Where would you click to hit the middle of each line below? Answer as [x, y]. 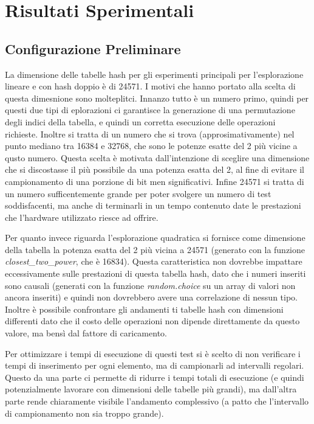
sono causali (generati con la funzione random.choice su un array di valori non [150, 285]
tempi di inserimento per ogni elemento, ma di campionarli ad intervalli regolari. [155, 365]
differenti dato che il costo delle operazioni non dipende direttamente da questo [152, 321]
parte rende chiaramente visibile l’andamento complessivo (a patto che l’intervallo [157, 401]
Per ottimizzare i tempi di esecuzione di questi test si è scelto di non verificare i [153, 353]
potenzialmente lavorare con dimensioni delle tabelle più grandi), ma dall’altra [151, 389]
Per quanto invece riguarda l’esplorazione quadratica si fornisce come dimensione [155, 238]
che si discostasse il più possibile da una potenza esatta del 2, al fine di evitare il [155, 169]
